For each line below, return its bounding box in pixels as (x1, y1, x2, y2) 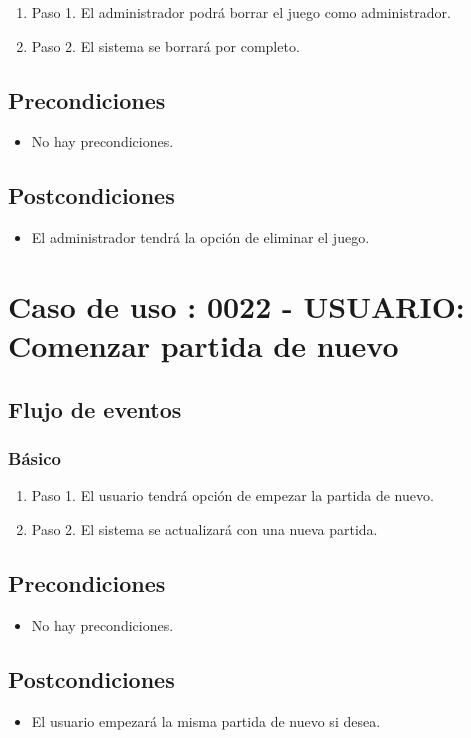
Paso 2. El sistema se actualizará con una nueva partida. (31, 518, 378, 539)
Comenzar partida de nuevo (8, 325, 399, 366)
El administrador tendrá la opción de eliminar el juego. (31, 227, 370, 248)
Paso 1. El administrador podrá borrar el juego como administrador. (31, 2, 451, 22)
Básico (8, 446, 61, 471)
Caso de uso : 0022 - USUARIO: (8, 285, 465, 326)
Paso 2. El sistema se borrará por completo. (31, 35, 300, 56)
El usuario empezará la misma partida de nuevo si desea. (31, 710, 381, 731)
